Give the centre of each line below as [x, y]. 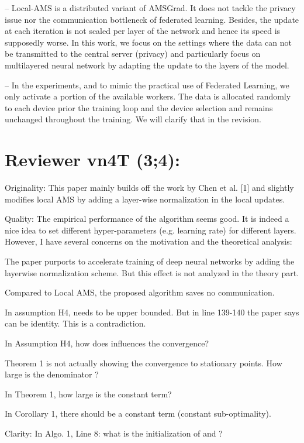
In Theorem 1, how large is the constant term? [88, 394]
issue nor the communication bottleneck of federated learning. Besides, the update [152, 19]
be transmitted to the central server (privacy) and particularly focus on [133, 54]
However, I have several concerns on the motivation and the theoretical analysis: [148, 241]
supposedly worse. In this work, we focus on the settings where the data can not [148, 42]
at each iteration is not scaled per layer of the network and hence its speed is [143, 31]
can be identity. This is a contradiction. [75, 323]
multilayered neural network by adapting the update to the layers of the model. [147, 65]
